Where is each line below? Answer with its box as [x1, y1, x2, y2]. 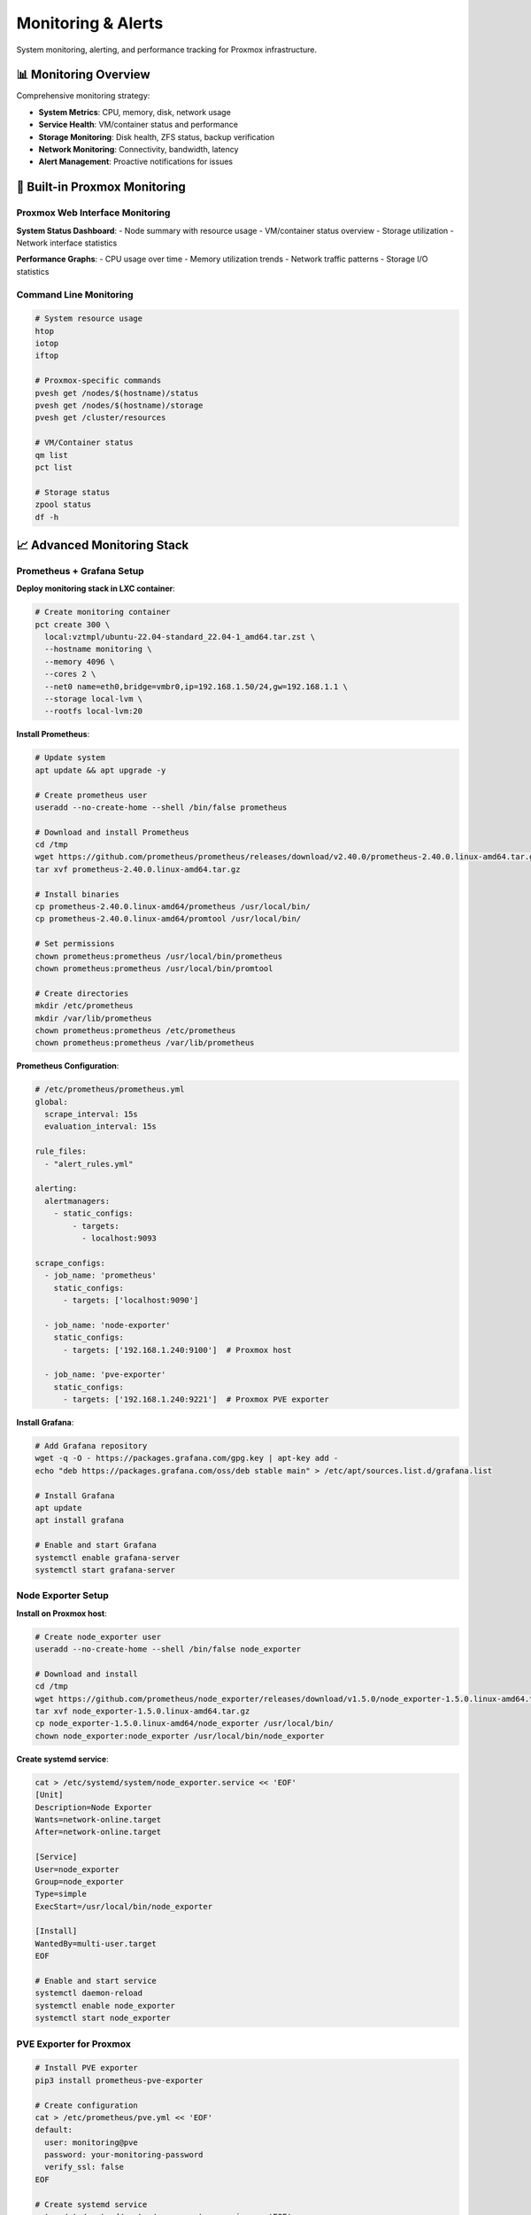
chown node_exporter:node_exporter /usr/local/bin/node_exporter [35, 1730, 325, 1741]
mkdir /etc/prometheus [35, 1001, 134, 1011]
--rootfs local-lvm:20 [44, 706, 143, 717]
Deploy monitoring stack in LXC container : [16, 583, 176, 594]
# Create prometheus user [35, 789, 148, 800]
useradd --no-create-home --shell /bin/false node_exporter [35, 1644, 302, 1654]
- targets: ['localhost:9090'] [63, 1294, 199, 1305]
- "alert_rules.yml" [44, 1159, 134, 1169]
